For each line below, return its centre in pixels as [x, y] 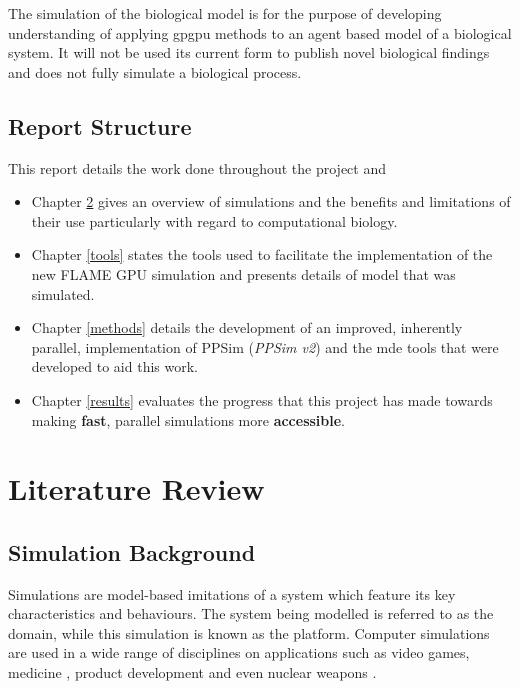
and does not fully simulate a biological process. [155, 71]
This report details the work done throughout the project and [197, 167]
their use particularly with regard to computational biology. [214, 220]
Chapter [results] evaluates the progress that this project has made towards [262, 399]
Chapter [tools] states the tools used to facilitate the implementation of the [262, 254]
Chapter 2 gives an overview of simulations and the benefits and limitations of [271, 201]
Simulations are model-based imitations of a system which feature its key [232, 593]
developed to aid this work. [114, 366]
